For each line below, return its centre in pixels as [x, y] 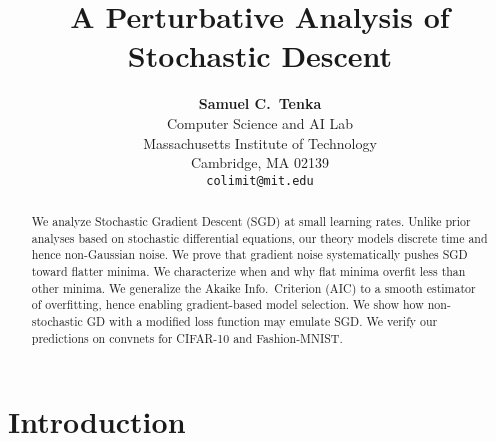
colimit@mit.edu [260, 180]
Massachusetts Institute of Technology [260, 142]
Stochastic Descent [260, 55]
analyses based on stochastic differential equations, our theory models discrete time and [259, 237]
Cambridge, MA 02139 [260, 162]
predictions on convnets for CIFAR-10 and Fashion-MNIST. [187, 337]
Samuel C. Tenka [260, 103]
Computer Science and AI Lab [260, 122]
